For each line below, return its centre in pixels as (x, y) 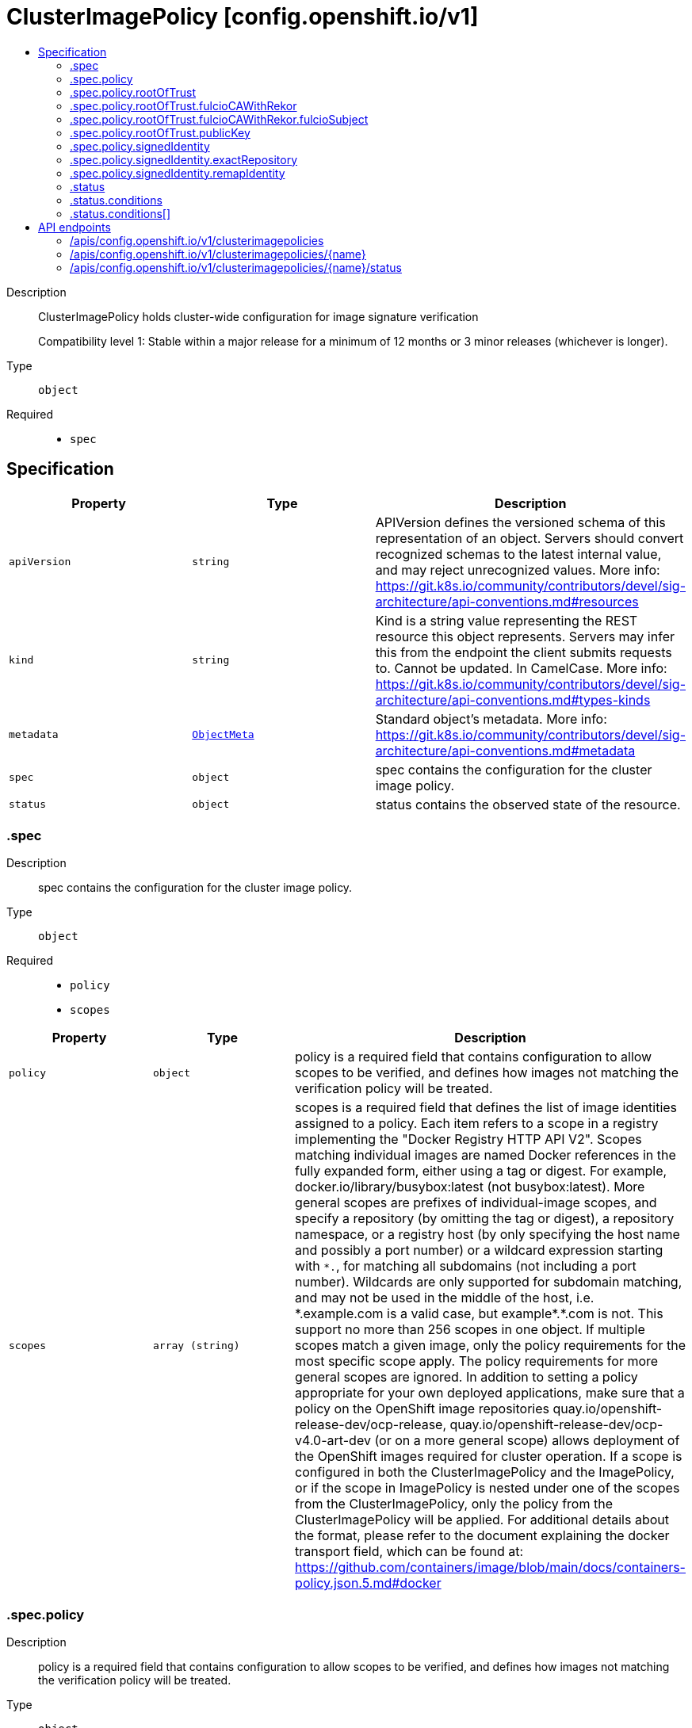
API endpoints (75, 227)
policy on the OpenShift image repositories (422, 1409)
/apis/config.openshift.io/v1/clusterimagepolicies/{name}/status (236, 267)
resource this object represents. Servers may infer (525, 636)
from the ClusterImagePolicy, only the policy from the (454, 1504)
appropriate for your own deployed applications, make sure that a (490, 1393)
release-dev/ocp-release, (371, 1425)
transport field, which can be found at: (409, 1552)
